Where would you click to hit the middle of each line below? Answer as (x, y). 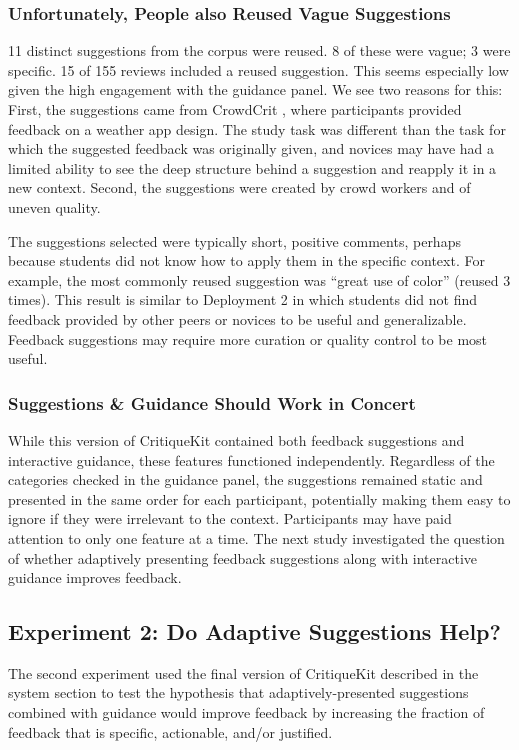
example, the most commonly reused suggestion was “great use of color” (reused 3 (259, 279)
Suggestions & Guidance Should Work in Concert (212, 402)
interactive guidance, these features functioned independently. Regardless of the (251, 459)
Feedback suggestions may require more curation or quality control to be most (248, 338)
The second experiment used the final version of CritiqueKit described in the (243, 672)
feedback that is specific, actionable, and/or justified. (170, 731)
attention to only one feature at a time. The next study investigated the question (256, 537)
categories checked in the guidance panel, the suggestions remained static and (245, 479)
